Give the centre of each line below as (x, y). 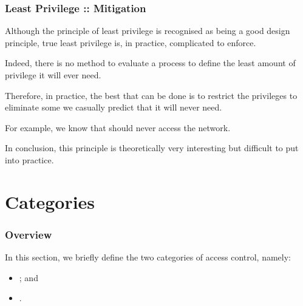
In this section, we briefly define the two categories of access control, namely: (148, 257)
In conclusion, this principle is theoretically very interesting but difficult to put (152, 148)
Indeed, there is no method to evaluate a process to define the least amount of (150, 63)
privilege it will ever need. (53, 75)
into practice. (29, 159)
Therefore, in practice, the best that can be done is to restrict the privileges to (151, 95)
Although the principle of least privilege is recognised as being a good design (148, 31)
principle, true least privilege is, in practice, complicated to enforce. (131, 42)
